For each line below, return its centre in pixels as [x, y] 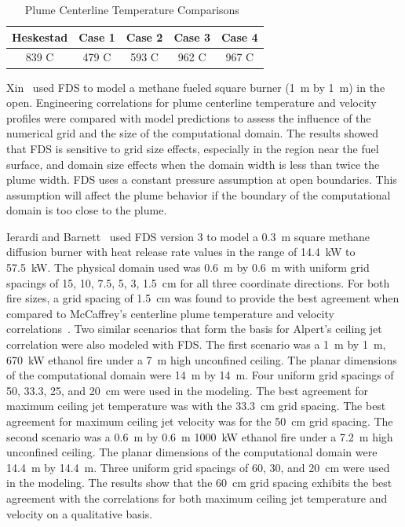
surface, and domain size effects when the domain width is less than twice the [193, 164]
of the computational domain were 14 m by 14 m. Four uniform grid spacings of [200, 375]
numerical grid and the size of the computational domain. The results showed [193, 133]
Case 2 [144, 37]
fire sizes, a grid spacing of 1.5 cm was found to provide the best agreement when [203, 298]
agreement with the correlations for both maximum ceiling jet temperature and [197, 498]
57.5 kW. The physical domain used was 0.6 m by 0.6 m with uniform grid [188, 267]
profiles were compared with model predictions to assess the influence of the [189, 117]
